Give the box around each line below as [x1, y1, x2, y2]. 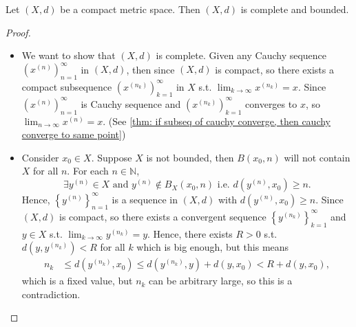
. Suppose [91, 150, 132, 164]
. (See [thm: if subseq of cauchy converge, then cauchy [103, 113, 331, 128]
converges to [245, 96, 297, 111]
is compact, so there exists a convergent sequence [59, 209, 266, 223]
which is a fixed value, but [21, 273, 133, 288]
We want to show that [21, 48, 116, 63]
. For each [67, 163, 109, 178]
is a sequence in [112, 192, 178, 206]
